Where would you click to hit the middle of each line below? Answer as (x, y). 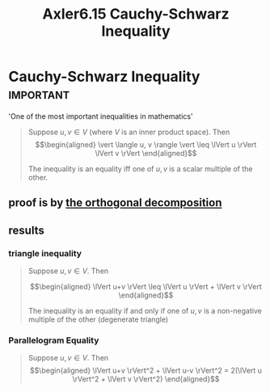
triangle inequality (45, 253)
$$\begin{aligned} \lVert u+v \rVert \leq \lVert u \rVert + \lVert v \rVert (146, 287)
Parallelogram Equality (54, 340)
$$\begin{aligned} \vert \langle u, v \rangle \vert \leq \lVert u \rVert (146, 144)
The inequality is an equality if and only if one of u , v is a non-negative (145, 311)
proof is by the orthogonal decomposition (115, 203)
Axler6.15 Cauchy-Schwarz (136, 14)
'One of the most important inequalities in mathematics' (101, 116)
